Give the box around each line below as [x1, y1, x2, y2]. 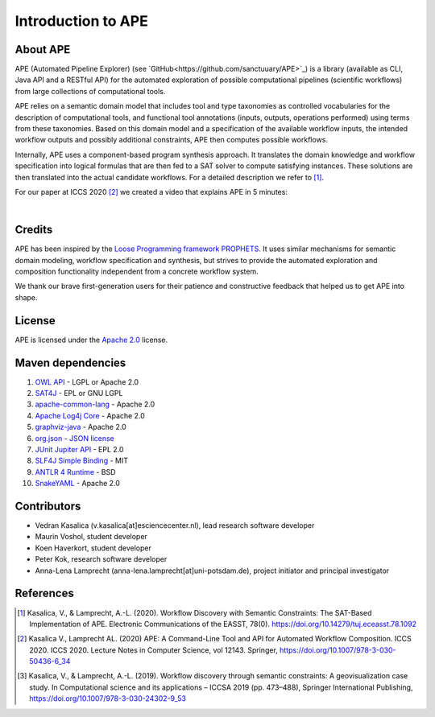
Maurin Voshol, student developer [35, 532, 148, 542]
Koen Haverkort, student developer [35, 543, 152, 553]
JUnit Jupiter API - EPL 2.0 [35, 444, 124, 454]
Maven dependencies [14, 356, 126, 369]
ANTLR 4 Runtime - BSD [35, 467, 116, 476]
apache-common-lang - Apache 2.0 [35, 399, 155, 410]
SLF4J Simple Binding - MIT [35, 455, 129, 466]
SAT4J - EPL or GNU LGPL [35, 389, 123, 398]
